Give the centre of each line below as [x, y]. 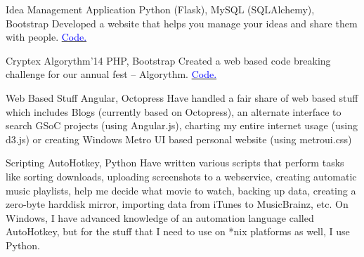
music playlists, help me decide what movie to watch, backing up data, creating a [181, 190]
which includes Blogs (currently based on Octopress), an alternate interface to [174, 111]
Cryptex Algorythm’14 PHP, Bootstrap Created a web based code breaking [168, 60]
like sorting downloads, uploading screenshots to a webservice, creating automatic [181, 176]
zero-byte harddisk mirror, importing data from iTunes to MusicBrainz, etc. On [177, 204]
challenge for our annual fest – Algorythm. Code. [111, 74]
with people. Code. [46, 37]
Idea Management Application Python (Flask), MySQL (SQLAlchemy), [160, 9]
